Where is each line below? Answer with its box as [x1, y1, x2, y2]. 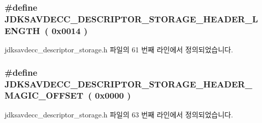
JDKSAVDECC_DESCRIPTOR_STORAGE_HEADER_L [5, 12, 258, 25]
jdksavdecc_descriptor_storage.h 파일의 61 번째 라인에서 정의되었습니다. [5, 44, 233, 55]
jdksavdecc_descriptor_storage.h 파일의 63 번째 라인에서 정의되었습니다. [5, 109, 233, 119]
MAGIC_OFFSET [5, 89, 84, 102]
